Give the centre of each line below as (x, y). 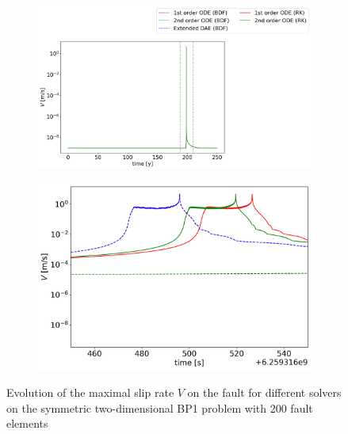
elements (27, 423)
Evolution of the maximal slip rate (90, 392)
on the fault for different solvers (264, 392)
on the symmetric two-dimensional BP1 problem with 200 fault (160, 407)
